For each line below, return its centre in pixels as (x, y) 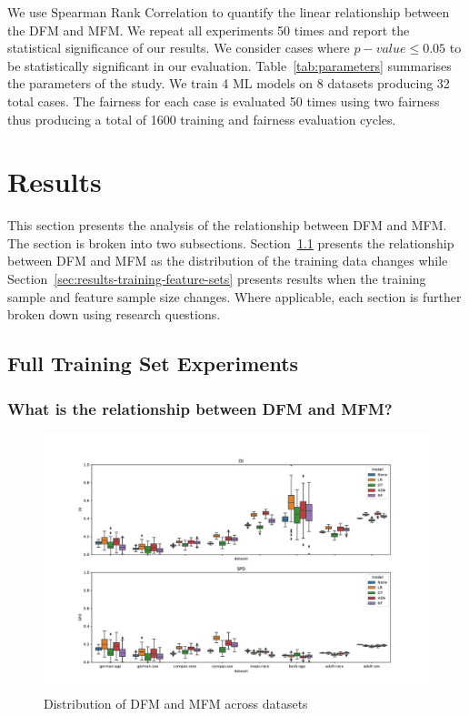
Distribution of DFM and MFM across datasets (176, 703)
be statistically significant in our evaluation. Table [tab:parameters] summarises (230, 65)
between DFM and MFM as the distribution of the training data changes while (228, 261)
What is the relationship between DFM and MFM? (200, 408)
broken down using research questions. (114, 314)
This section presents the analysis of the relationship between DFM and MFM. (227, 225)
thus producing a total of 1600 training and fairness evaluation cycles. (202, 119)
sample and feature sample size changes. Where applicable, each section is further (234, 296)
